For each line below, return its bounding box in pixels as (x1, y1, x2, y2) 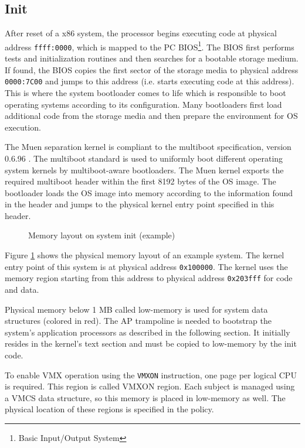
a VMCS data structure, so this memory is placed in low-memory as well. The (5, 391, 286, 403)
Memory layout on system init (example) (28, 229, 175, 241)
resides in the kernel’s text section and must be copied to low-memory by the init (5, 337, 297, 350)
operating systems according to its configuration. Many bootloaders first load (5, 98, 282, 110)
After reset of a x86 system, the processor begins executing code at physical (5, 27, 277, 39)
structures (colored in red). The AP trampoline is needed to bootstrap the (5, 314, 272, 327)
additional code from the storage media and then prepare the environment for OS (5, 110, 298, 122)
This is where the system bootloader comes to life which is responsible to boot (5, 86, 286, 98)
